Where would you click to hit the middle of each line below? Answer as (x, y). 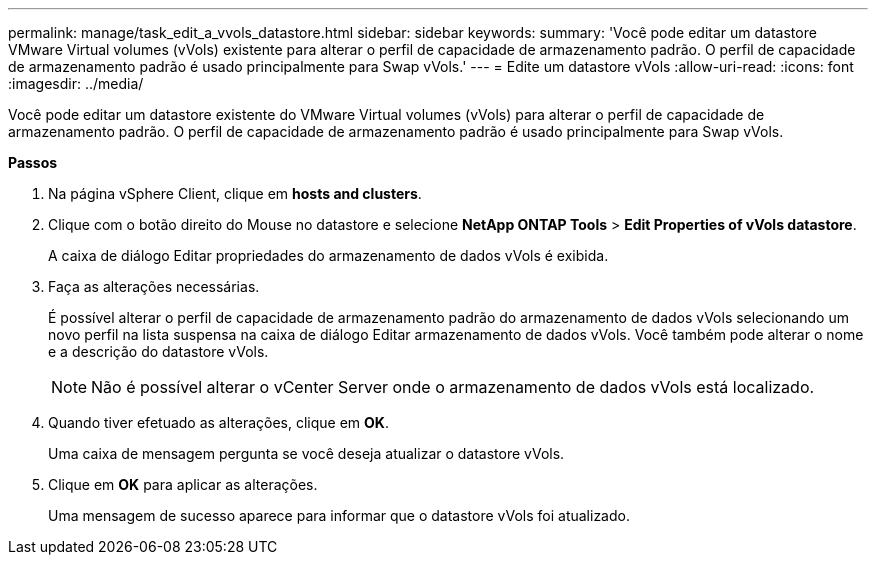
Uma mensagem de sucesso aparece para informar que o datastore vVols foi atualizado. (339, 515)
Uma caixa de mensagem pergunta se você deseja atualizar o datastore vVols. (306, 453)
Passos (33, 162)
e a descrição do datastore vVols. (158, 351)
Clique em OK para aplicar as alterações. (183, 484)
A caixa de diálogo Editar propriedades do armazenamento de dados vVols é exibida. (328, 255)
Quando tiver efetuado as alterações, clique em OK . (218, 422)
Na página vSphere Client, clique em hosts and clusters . (235, 193)
